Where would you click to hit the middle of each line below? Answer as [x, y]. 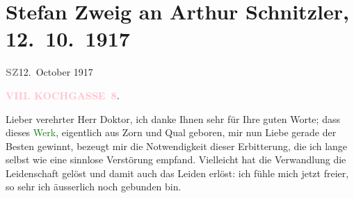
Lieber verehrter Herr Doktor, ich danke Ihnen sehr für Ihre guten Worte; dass [173, 118]
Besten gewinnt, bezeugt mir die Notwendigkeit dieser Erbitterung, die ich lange [177, 146]
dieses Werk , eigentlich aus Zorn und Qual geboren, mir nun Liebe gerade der [171, 132]
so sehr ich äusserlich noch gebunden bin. [94, 187]
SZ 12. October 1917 [49, 72]
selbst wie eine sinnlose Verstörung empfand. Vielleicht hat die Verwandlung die [176, 159]
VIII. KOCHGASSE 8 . [63, 95]
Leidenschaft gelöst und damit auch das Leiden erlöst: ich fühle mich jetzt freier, [177, 173]
